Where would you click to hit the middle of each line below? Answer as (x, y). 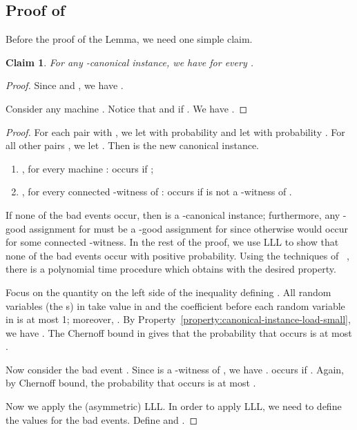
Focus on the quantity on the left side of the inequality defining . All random (168, 292)
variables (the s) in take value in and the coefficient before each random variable (175, 305)
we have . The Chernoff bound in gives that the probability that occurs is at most (179, 332)
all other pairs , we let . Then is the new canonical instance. (132, 145)
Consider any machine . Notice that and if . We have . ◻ (127, 108)
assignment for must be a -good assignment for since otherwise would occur (189, 228)
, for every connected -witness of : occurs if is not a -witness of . (157, 192)
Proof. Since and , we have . (65, 85)
